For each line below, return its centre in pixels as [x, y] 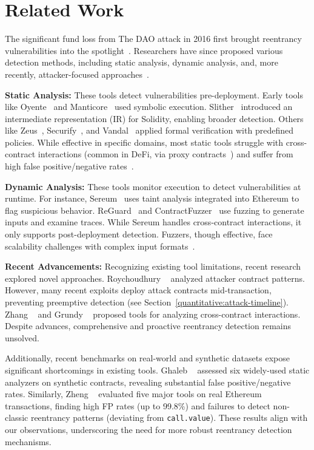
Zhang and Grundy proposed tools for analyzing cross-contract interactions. [153, 314]
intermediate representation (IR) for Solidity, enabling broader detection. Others [154, 118]
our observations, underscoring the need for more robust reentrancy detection [149, 429]
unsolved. [22, 337]
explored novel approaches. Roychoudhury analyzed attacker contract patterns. [155, 278]
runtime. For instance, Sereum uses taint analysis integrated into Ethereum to [152, 198]
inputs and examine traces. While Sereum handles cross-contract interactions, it [153, 222]
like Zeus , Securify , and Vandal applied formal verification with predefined [149, 130]
